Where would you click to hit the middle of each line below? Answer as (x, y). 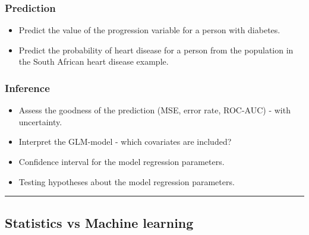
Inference (27, 88)
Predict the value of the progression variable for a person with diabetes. (149, 30)
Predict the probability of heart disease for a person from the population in (156, 50)
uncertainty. (40, 121)
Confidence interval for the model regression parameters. (122, 161)
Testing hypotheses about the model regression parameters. (127, 181)
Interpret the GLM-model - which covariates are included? (125, 142)
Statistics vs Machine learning (99, 222)
